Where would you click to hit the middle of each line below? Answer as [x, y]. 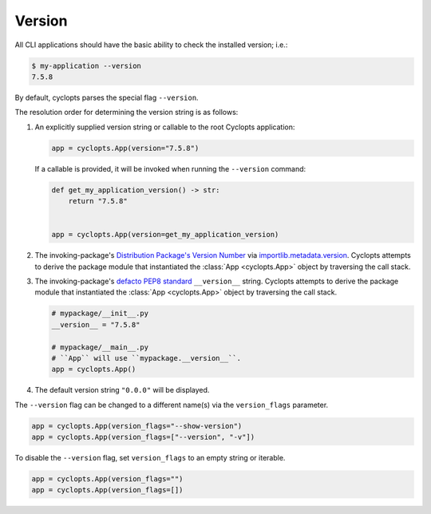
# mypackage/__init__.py [100, 314]
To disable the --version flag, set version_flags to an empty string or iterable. [150, 458]
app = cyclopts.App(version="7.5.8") [125, 148]
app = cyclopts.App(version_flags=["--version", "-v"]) [143, 437]
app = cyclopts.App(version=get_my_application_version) [165, 235]
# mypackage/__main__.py [100, 347]
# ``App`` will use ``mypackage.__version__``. [146, 358]
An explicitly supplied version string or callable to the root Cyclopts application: [165, 127]
